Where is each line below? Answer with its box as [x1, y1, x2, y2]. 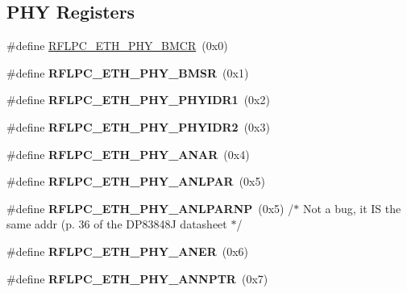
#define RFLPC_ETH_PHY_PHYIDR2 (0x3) [6, 118, 270, 135]
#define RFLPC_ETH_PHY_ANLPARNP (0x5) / [6, 199, 294, 216]
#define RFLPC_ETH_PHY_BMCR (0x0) [6, 37, 228, 54]
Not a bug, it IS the [302, 199, 401, 216]
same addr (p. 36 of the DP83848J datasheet [6, 216, 227, 232]
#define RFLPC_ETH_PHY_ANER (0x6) [6, 242, 249, 259]
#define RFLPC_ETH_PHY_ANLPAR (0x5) [6, 173, 265, 190]
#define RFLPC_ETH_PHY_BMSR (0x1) [6, 64, 249, 81]
